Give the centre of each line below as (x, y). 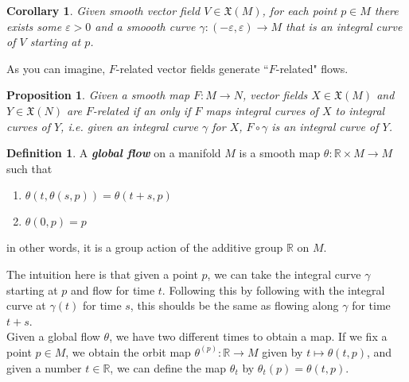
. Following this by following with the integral (273, 289)
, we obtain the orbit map (128, 351)
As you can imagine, (56, 68)
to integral (360, 110)
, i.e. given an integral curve (129, 126)
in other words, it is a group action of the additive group (145, 247)
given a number (44, 367)
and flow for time (113, 289)
